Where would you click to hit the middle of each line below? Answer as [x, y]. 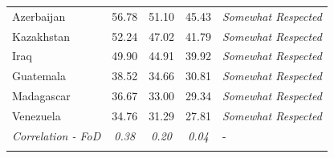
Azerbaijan [39, 16]
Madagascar [41, 96]
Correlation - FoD [57, 135]
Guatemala [39, 76]
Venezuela [37, 115]
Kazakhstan [41, 36]
